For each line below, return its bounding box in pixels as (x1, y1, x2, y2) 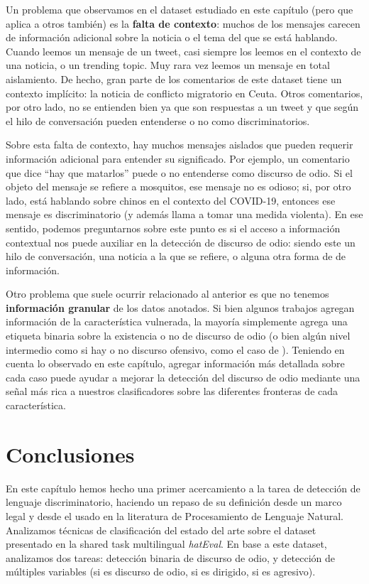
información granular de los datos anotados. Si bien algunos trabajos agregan (6, 300, 355, 315)
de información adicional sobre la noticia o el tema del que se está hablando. (6, 30, 338, 45)
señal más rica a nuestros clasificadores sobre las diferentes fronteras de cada (6, 384, 338, 399)
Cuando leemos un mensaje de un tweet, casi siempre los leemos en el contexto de (6, 43, 361, 58)
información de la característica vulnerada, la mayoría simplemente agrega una (6, 314, 348, 329)
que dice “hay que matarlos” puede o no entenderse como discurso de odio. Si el (6, 165, 353, 180)
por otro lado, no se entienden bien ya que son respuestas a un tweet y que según (6, 99, 359, 114)
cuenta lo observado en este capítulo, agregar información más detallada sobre (6, 356, 345, 371)
